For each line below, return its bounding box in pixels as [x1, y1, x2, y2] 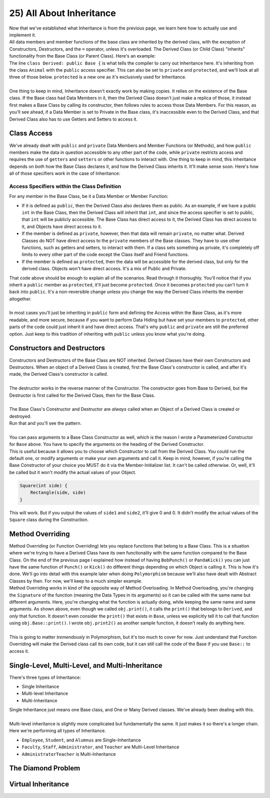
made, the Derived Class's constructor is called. [9, 371, 108, 377]
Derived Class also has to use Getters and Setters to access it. [9, 116, 137, 122]
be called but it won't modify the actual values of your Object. [9, 469, 136, 475]
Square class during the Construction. [9, 516, 88, 522]
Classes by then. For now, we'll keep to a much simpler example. [9, 578, 142, 584]
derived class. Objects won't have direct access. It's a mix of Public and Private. [21, 265, 187, 272]
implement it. [9, 32, 36, 38]
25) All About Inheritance [9, 8, 116, 19]
